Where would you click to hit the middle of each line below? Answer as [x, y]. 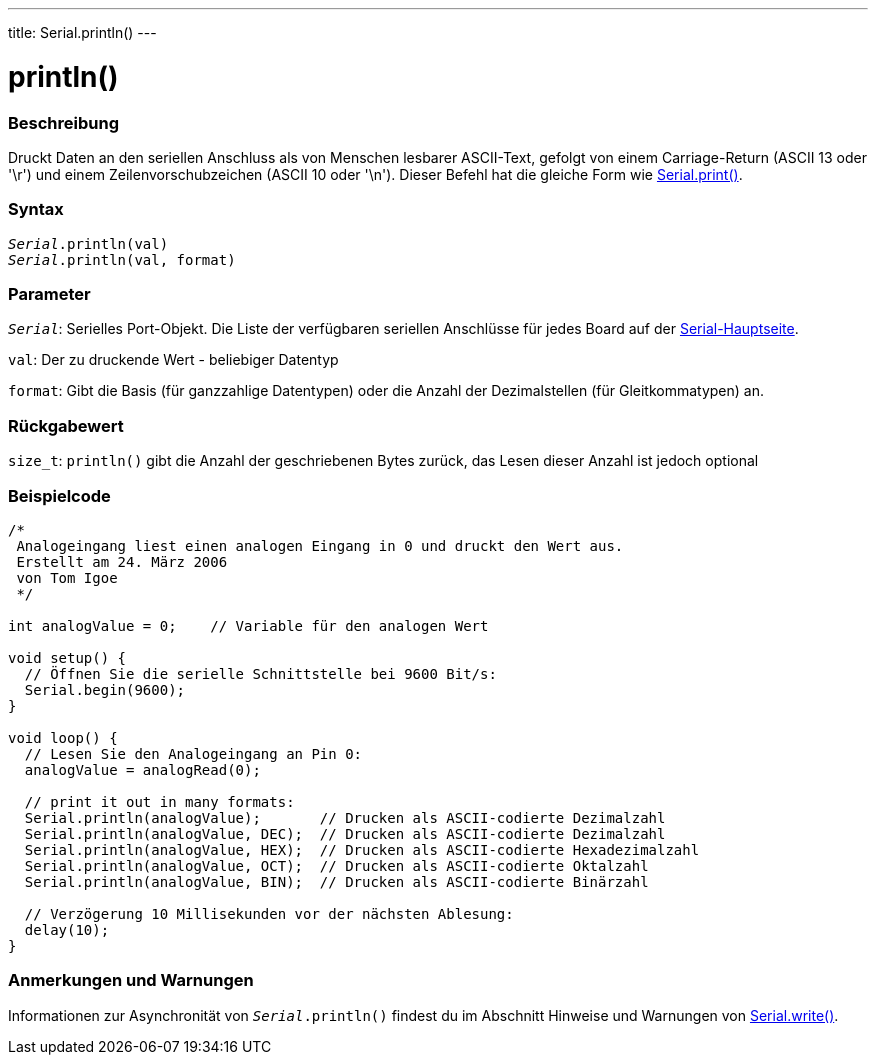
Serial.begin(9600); [105, 689]
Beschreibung [64, 122]
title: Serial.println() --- [82, 32]
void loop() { [63, 737]
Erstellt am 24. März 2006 [122, 561]
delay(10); [67, 929]
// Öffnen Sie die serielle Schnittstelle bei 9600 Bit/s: [260, 673]
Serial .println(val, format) [122, 259]
